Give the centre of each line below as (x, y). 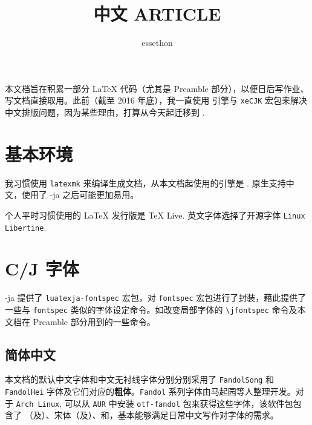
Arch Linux (38, 404)
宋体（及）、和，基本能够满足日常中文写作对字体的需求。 (166, 415)
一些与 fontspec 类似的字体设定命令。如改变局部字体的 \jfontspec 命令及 (151, 310)
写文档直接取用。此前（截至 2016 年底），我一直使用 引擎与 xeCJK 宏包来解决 (156, 100)
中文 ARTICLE (157, 14)
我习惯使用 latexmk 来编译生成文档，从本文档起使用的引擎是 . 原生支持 (145, 183)
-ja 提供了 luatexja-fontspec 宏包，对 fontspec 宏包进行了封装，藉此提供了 (156, 298)
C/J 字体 (42, 269)
